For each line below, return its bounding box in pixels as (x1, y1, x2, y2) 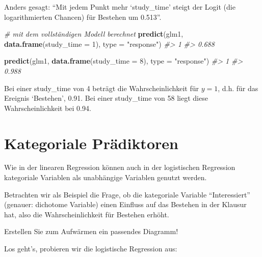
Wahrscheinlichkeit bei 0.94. (4, 102, 91, 113)
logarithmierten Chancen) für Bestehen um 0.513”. (4, 11, 162, 22)
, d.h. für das (218, 82, 258, 93)
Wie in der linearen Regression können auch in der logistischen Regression (4, 162, 235, 173)
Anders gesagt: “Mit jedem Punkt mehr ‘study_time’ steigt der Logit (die (4, 2, 235, 12)
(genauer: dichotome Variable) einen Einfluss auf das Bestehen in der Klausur (4, 199, 247, 210)
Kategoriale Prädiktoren (4, 132, 178, 153)
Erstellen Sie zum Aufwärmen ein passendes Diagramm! (4, 226, 178, 237)
